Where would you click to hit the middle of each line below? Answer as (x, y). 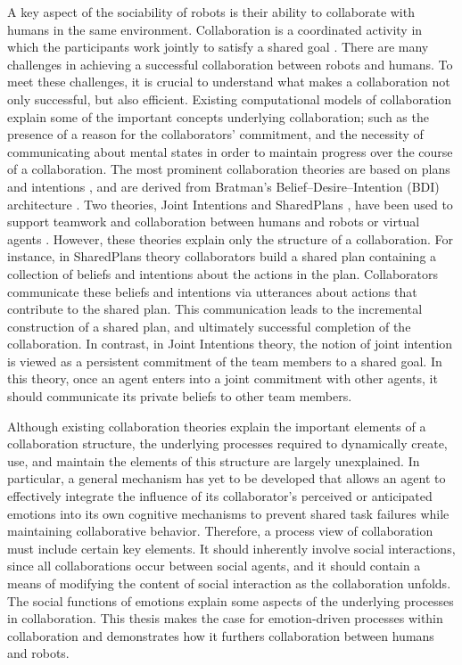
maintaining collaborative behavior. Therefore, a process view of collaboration (220, 531)
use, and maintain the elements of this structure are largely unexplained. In (214, 460)
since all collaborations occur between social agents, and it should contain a (214, 566)
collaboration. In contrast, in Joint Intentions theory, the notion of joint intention (230, 344)
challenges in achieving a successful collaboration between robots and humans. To (230, 64)
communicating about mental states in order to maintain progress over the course (230, 151)
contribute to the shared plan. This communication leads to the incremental (215, 309)
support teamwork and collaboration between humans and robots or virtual (214, 222)
